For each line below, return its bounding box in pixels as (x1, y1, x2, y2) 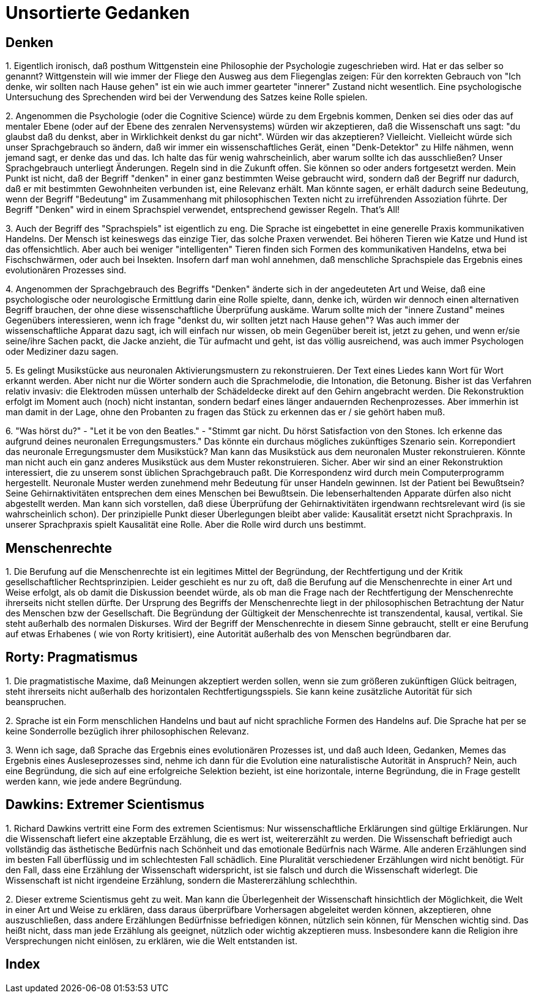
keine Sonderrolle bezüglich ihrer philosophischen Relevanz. (6, 725, 249, 736)
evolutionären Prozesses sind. (6, 265, 127, 276)
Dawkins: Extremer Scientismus (6, 797, 205, 813)
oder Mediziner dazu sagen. (6, 346, 119, 357)
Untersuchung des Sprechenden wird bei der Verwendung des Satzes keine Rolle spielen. (6, 92, 368, 103)
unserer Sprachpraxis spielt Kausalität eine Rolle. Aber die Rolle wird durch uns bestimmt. (6, 519, 367, 530)
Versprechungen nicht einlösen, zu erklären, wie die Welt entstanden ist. (6, 935, 297, 946)
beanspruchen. (6, 696, 67, 707)
